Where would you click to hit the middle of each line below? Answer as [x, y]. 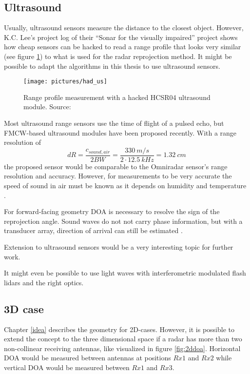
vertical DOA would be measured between [67, 367]
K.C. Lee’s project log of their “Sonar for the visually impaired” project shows [121, 37]
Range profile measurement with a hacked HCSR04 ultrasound [117, 97]
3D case [24, 308]
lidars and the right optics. [44, 282]
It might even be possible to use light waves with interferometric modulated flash [125, 273]
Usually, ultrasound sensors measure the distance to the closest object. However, [124, 28]
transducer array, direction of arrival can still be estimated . [93, 230]
